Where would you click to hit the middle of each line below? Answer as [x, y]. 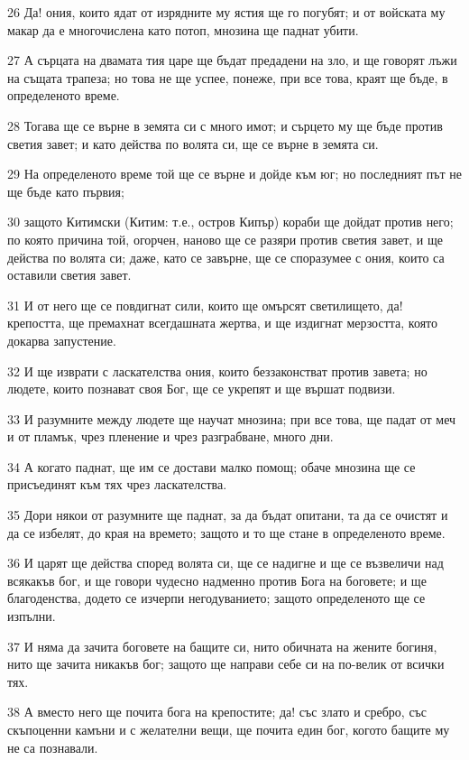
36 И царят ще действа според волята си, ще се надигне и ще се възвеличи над [225, 563]
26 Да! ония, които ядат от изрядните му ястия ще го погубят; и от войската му [226, 12]
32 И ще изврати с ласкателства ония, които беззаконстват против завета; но [217, 371]
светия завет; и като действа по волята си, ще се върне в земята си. [193, 143]
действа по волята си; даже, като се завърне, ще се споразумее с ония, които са [226, 257]
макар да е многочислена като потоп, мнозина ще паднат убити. [183, 29]
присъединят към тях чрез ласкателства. [117, 484]
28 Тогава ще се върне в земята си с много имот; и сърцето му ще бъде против [225, 125]
